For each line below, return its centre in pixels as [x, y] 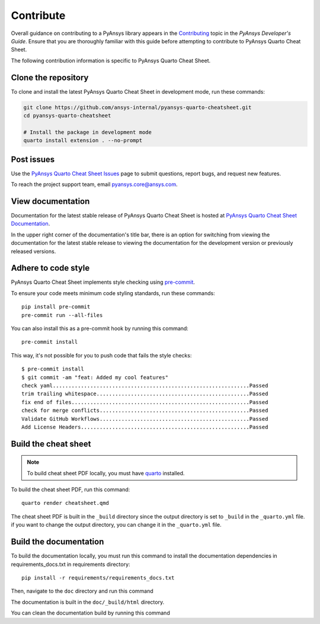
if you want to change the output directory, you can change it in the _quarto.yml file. [116, 525]
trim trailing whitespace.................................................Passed [145, 394]
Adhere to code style [50, 268]
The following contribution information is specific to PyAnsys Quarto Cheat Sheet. [111, 60]
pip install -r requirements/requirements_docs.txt [98, 577]
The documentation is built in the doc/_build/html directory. [88, 602]
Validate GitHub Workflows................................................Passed [145, 419]
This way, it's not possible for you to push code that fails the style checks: [101, 355]
